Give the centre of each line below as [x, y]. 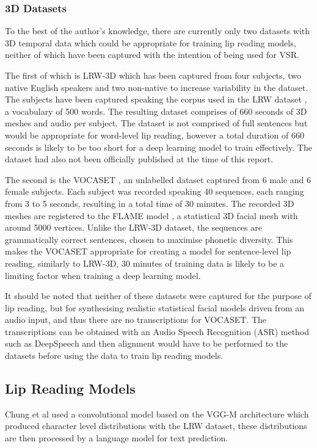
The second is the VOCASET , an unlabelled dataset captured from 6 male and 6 [158, 179]
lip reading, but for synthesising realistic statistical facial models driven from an [155, 307]
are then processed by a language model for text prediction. [117, 438]
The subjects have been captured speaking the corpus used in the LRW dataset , [156, 99]
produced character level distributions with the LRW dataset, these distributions [156, 426]
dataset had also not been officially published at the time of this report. [139, 159]
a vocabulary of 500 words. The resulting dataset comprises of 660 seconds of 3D [156, 111]
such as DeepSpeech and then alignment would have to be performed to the [147, 343]
